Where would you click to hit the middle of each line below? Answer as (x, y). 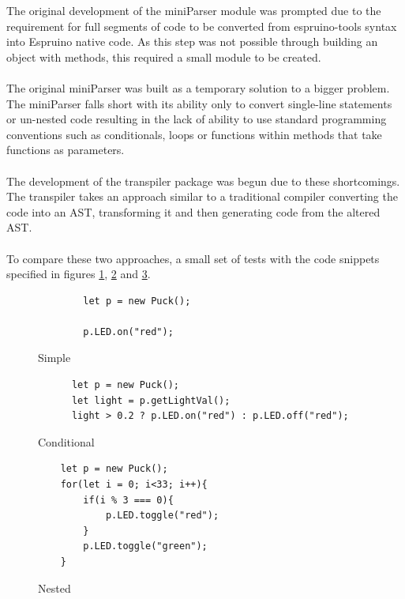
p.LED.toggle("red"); (162, 516)
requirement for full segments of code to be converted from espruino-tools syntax (202, 26)
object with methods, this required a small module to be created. (164, 57)
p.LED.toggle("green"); (145, 546)
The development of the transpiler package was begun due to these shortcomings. (203, 181)
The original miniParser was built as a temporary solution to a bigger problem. (198, 87)
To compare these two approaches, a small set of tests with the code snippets (193, 258)
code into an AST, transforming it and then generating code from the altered (193, 211)
